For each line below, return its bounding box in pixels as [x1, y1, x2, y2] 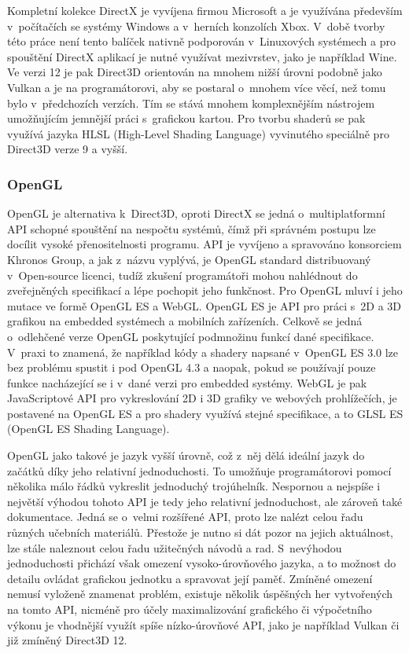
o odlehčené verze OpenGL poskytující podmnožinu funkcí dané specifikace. [7, 328, 374, 344]
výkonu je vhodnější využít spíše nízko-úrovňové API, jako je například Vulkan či [7, 616, 400, 633]
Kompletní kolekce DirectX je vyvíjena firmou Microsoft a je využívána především [7, 2, 403, 18]
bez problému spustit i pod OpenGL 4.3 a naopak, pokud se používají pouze [7, 359, 376, 376]
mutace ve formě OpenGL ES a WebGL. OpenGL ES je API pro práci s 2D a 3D [7, 297, 401, 314]
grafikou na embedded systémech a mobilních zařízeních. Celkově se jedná [7, 313, 363, 329]
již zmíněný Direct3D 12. [7, 632, 127, 648]
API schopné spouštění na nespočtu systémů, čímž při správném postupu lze [7, 220, 376, 237]
